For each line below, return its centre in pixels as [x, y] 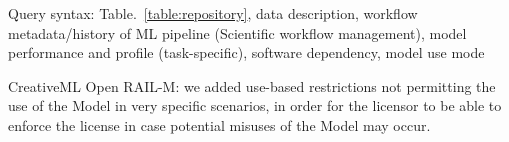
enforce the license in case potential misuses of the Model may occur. [219, 124]
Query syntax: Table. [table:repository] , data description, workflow [213, 13]
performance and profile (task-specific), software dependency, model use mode [246, 52]
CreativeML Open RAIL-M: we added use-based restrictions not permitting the [252, 85]
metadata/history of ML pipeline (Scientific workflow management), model [237, 32]
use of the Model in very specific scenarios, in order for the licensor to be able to [255, 105]
